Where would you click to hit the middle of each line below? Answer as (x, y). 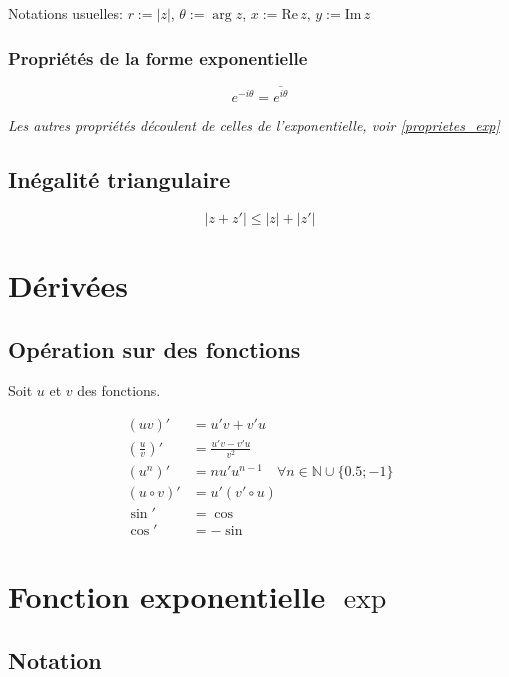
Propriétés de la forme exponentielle (158, 57)
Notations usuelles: (65, 13)
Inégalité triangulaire (119, 179)
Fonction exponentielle (167, 596)
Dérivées (68, 285)
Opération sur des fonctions (154, 348)
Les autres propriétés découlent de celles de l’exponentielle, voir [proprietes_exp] (254, 125)
